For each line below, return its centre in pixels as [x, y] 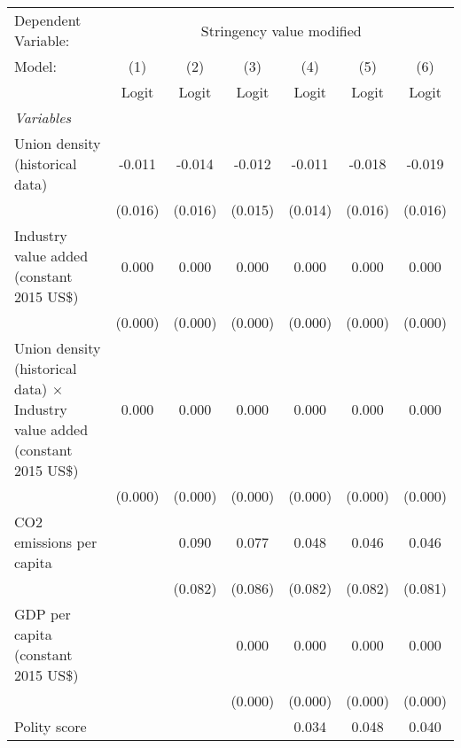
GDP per [43, 614]
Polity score [51, 726]
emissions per [56, 542]
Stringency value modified [281, 30]
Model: [36, 66]
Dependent [48, 20]
